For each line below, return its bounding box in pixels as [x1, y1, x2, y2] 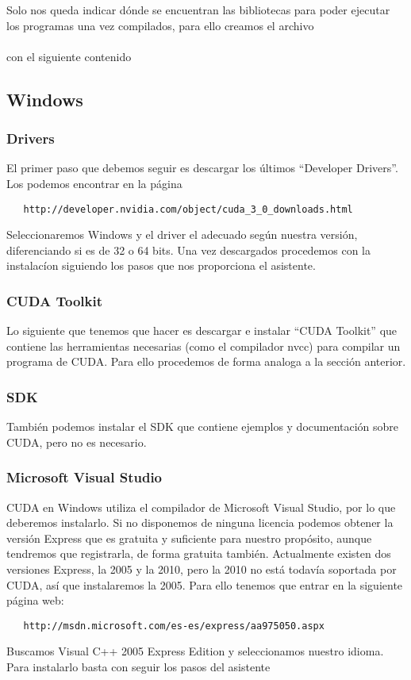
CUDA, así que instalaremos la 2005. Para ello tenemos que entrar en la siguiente [6, 576, 403, 593]
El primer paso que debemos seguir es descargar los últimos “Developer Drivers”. [6, 159, 398, 176]
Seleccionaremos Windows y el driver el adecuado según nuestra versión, [6, 226, 358, 243]
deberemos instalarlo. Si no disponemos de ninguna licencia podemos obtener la [6, 514, 394, 531]
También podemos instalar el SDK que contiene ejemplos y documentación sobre [6, 418, 399, 435]
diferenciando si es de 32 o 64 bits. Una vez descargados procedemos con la [6, 241, 371, 258]
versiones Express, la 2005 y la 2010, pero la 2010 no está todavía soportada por [6, 561, 397, 577]
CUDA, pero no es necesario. [6, 433, 147, 450]
